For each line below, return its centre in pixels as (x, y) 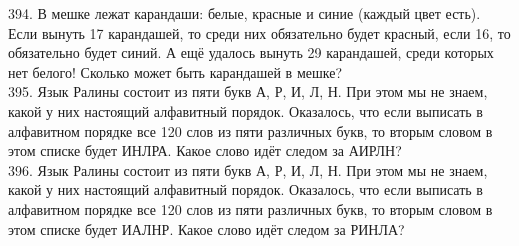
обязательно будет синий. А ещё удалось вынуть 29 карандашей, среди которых (251, 52)
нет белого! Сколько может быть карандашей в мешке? (175, 71)
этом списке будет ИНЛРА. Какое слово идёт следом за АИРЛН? (205, 150)
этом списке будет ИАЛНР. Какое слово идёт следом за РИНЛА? (206, 228)
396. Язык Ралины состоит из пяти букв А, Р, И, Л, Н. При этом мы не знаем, (248, 169)
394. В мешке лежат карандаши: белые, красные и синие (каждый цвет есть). (244, 13)
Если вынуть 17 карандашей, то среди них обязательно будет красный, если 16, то (259, 32)
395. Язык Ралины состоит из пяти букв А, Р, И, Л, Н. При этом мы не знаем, (248, 91)
